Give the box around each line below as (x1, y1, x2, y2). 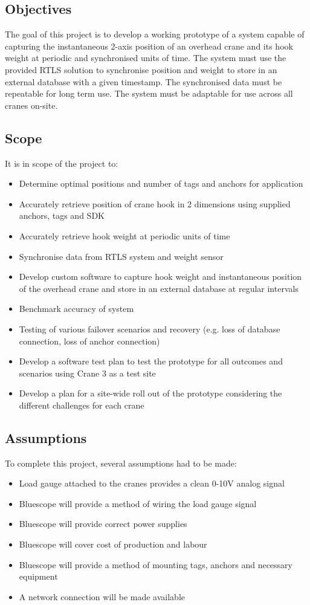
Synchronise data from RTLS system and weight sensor (19, 250, 224, 262)
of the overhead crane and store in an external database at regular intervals (19, 282, 299, 294)
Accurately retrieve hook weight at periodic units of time (19, 229, 230, 242)
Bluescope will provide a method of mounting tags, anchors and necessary (19, 558, 292, 571)
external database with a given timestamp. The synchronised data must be (5, 75, 282, 88)
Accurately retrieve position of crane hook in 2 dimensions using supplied (19, 197, 291, 210)
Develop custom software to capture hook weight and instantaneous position (19, 270, 302, 283)
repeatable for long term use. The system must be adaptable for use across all (5, 87, 293, 100)
